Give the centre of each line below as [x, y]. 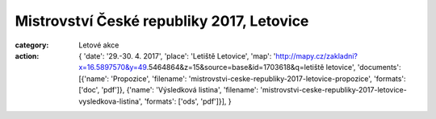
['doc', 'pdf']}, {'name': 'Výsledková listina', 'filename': [168, 90]
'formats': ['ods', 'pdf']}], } [188, 101]
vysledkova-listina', [111, 101]
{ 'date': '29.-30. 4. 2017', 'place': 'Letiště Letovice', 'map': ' [177, 55]
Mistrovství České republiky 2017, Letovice [162, 21]
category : [32, 45]
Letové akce [99, 45]
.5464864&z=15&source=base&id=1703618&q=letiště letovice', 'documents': [274, 68]
